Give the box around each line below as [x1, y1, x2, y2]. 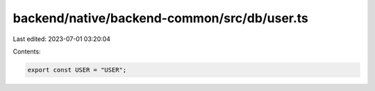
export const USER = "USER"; [27, 66, 127, 74]
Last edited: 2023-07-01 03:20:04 [12, 35, 111, 43]
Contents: [12, 47, 41, 56]
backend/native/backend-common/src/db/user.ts [12, 10, 309, 26]
